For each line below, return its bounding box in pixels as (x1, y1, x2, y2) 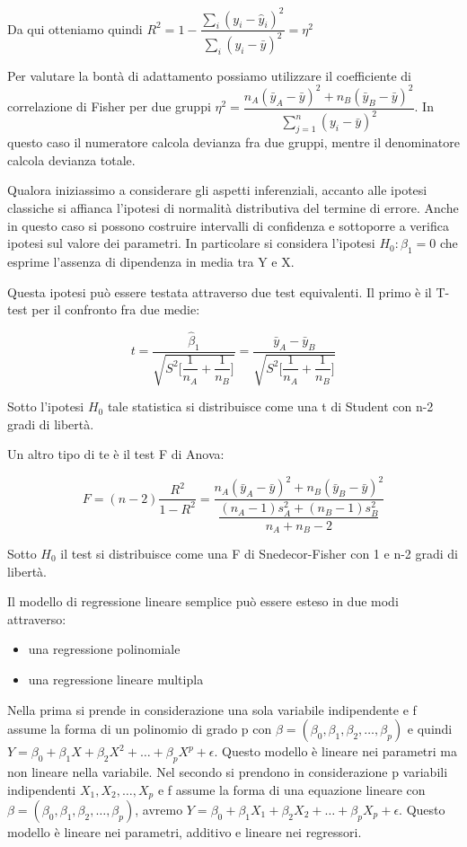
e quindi (407, 719, 453, 738)
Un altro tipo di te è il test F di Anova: (7, 445, 225, 463)
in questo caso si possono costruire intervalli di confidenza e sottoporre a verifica (7, 216, 449, 234)
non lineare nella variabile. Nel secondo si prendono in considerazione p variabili (7, 762, 448, 781)
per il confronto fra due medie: (31, 300, 200, 319)
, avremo (135, 800, 183, 818)
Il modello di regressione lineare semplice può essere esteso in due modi (7, 592, 399, 611)
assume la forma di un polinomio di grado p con (7, 719, 272, 738)
